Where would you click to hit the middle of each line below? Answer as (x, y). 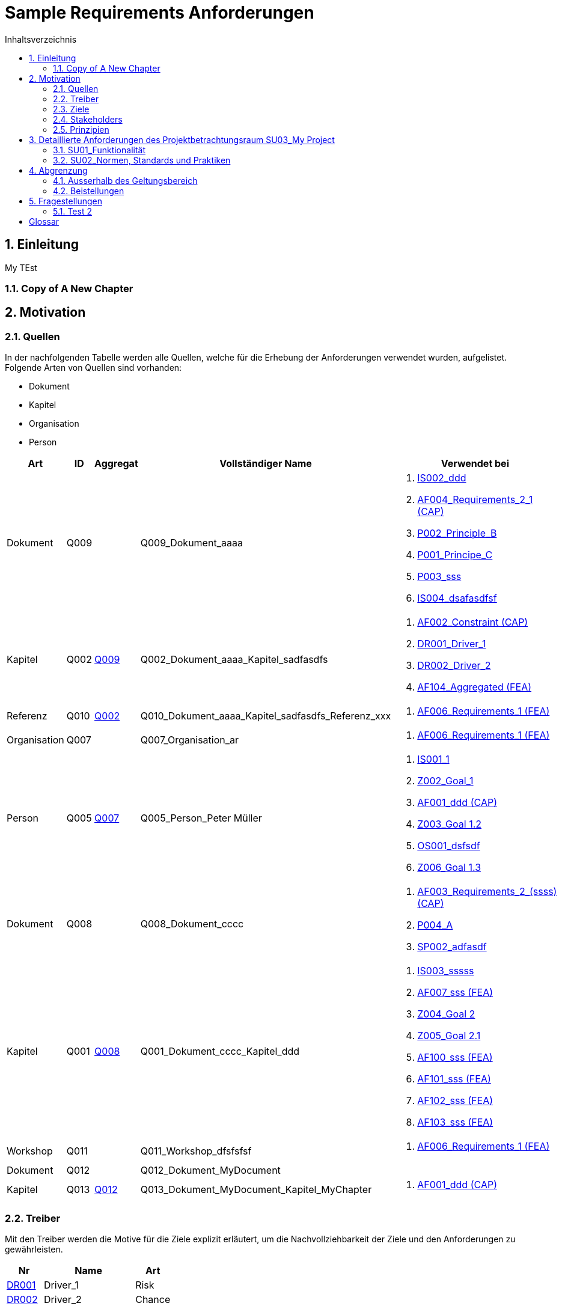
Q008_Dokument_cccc (192, 924)
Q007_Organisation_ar (190, 740)
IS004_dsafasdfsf (457, 598)
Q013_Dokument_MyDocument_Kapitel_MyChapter (256, 1190)
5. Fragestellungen (66, 201)
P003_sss (439, 577)
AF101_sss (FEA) (454, 1079)
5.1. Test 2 (72, 211)
